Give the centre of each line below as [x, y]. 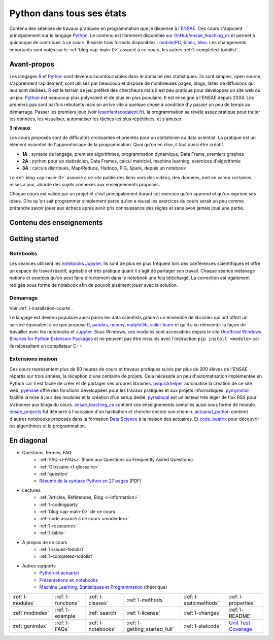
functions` [67, 603]
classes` [98, 603]
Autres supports [39, 565]
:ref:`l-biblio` [52, 533]
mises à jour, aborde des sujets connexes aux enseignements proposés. [85, 185]
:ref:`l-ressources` [58, 526]
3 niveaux [20, 128]
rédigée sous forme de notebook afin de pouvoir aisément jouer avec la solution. [94, 285]
